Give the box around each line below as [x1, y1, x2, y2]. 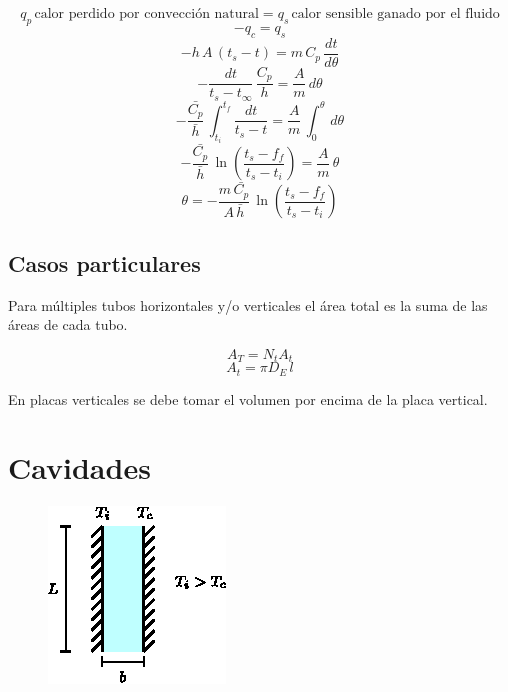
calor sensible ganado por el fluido [291, 7, 500, 21]
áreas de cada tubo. [8, 314, 128, 335]
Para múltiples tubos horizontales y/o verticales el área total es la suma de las [8, 294, 488, 315]
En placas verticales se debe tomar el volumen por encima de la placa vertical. [8, 388, 488, 409]
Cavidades [8, 447, 151, 488]
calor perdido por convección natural [34, 7, 259, 21]
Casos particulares [8, 247, 201, 278]
